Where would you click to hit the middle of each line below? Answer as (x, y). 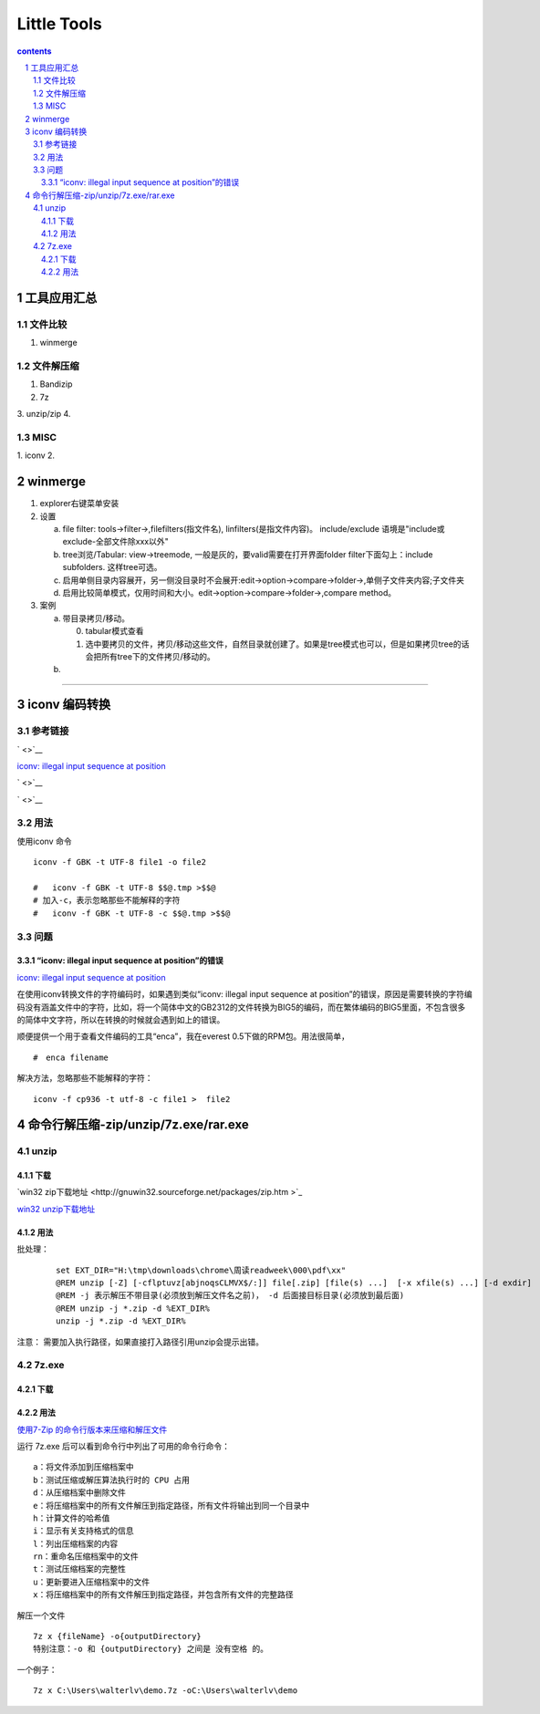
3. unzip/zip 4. (44, 414)
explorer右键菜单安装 (79, 504)
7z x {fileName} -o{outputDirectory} (118, 1636)
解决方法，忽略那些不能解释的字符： (85, 1078)
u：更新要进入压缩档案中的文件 (92, 1582)
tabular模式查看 (114, 631)
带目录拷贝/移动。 (96, 618)
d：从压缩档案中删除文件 (80, 1493)
